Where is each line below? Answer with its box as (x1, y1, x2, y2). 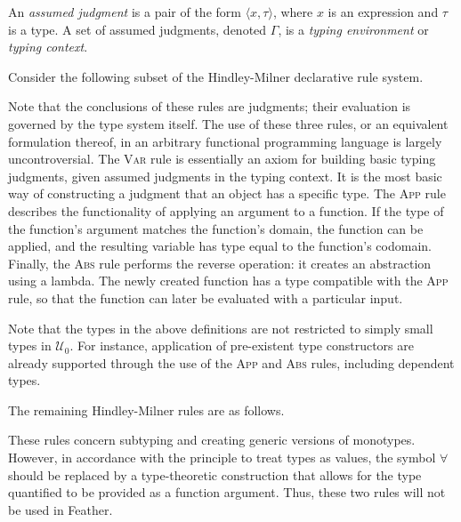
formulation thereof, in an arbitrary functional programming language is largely (8, 132, 442, 150)
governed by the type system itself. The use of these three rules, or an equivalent (8, 114, 449, 133)
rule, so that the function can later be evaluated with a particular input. (8, 288, 403, 307)
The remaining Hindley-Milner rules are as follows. (8, 400, 285, 419)
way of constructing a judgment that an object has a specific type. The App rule (8, 184, 446, 203)
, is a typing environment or (278, 20, 429, 38)
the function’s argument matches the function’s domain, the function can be (8, 219, 424, 237)
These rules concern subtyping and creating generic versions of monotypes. (8, 430, 416, 449)
